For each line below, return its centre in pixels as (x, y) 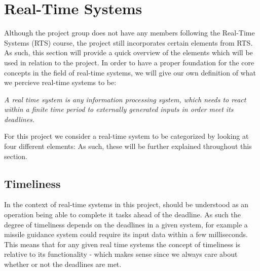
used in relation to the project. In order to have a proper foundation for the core (129, 62)
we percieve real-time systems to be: (60, 82)
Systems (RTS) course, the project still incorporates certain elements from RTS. (128, 42)
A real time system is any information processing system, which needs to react (125, 99)
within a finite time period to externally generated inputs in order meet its (119, 109)
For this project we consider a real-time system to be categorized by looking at (126, 136)
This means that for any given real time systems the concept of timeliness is (122, 244)
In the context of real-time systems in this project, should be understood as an (126, 204)
